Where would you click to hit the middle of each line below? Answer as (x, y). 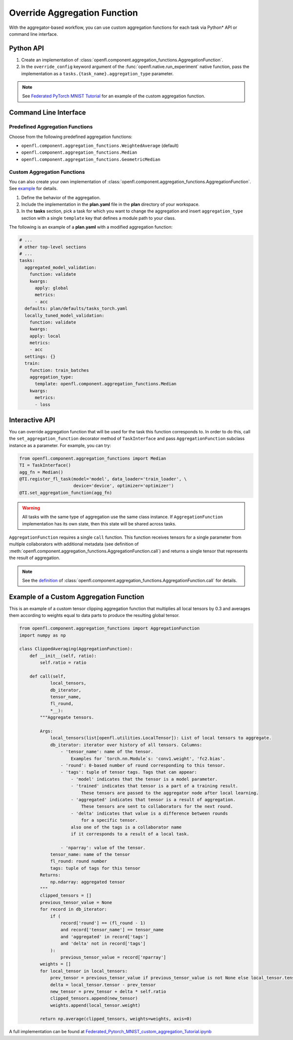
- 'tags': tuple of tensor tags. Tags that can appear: (129, 772)
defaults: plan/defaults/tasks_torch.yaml (76, 309)
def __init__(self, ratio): (63, 656)
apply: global (52, 288)
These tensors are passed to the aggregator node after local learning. (170, 793)
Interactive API (32, 420)
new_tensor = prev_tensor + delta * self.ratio (108, 991)
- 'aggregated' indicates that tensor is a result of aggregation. (153, 800)
